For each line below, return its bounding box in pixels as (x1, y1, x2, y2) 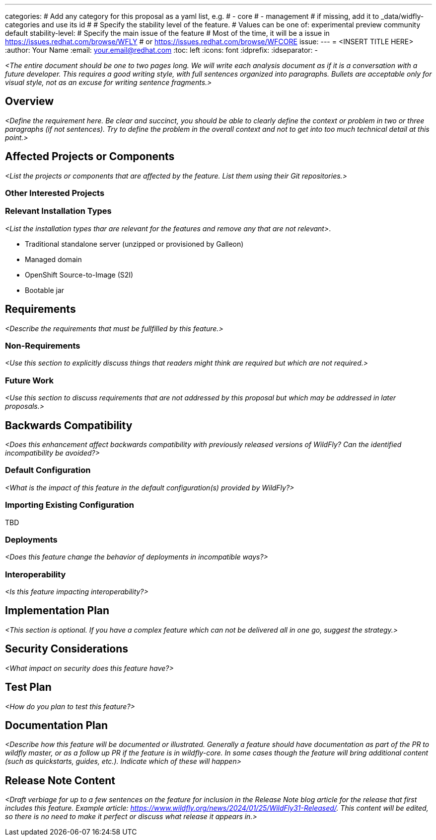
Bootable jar (25, 285, 65, 294)
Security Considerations (5, 643, 129, 655)
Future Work (5, 375, 54, 385)
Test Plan (5, 681, 52, 694)
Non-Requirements (5, 341, 80, 351)
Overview (5, 95, 54, 108)
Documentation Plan (5, 719, 108, 732)
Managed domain (25, 255, 82, 264)
